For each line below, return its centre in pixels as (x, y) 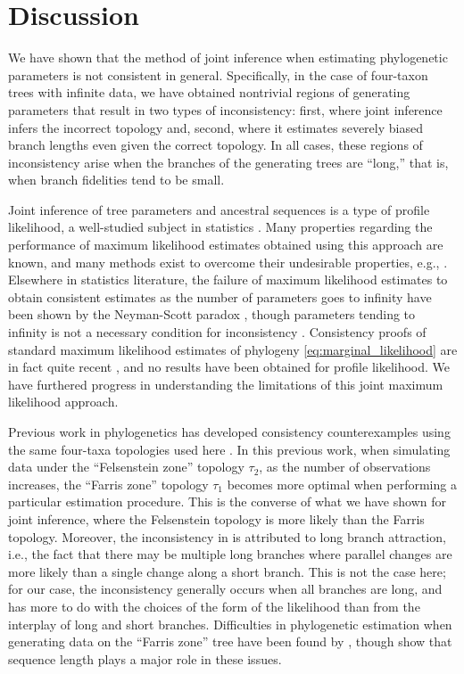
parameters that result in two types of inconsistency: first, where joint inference (225, 109)
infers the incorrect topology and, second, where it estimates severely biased (215, 127)
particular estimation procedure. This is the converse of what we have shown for (227, 501)
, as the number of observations (345, 467)
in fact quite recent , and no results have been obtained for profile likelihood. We (229, 367)
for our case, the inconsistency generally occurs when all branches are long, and (225, 589)
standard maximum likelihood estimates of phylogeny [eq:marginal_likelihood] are (233, 349)
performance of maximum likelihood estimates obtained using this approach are (226, 245)
